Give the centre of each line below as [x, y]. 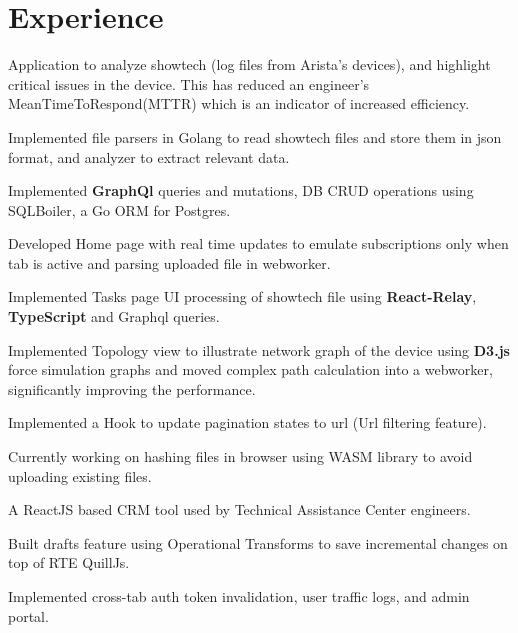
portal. [28, 615]
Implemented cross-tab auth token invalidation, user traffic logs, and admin [239, 596]
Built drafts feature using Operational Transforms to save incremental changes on [258, 542]
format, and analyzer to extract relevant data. [149, 156]
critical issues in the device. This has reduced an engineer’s [189, 83]
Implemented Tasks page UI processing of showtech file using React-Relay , [242, 296]
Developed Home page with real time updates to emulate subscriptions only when [258, 243]
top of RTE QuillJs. [69, 562]
